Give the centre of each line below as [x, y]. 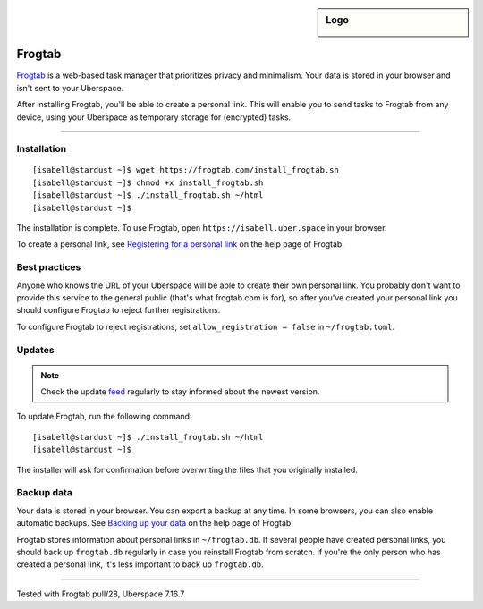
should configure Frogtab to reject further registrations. [119, 310]
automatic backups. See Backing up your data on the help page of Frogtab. [155, 523]
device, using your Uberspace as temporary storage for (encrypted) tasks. [154, 117]
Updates [35, 350]
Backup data [45, 493]
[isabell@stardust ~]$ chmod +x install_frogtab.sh [148, 182]
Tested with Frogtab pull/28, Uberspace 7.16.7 [101, 594]
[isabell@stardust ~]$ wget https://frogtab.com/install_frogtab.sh [186, 170]
